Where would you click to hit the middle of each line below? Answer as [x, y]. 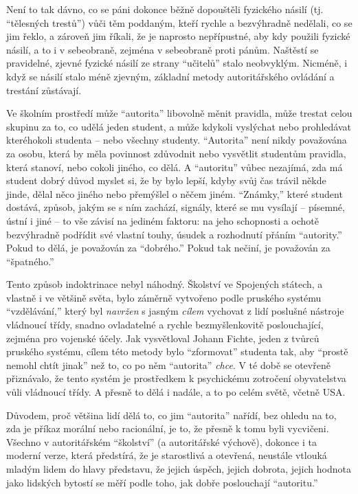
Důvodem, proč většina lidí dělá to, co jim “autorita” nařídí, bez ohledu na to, [171, 415]
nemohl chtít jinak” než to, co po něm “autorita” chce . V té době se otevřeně [168, 364]
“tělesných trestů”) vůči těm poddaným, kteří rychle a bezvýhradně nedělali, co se [179, 22]
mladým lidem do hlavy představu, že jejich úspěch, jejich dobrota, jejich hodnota [179, 469]
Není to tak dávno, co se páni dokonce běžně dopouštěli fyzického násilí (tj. [165, 9]
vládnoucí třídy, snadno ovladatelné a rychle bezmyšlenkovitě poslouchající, [165, 325]
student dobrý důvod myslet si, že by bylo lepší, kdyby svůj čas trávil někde [166, 180]
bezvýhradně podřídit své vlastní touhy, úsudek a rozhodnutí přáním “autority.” [174, 234]
